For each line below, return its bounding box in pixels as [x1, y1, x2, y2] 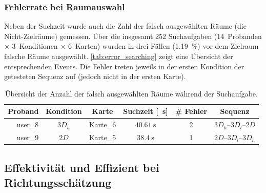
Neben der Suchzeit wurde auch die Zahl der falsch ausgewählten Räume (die [4, 21, 247, 31]
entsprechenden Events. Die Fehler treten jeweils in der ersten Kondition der [4, 61, 244, 71]
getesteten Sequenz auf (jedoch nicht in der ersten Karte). [4, 71, 186, 82]
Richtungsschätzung [4, 174, 112, 190]
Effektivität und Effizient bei [4, 159, 159, 175]
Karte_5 [89, 132, 116, 143]
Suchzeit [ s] [123, 106, 168, 117]
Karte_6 [89, 119, 116, 130]
